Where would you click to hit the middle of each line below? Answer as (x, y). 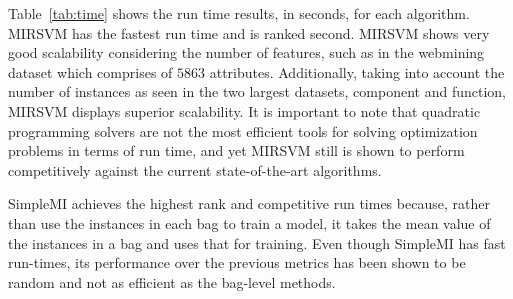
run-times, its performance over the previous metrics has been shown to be (237, 262)
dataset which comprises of (90, 71)
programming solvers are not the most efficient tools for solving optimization (243, 130)
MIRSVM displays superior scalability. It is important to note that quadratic (244, 110)
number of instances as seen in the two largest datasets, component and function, (257, 91)
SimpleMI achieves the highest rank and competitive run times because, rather (249, 203)
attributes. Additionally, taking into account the (357, 71)
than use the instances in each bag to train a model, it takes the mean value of (249, 222)
